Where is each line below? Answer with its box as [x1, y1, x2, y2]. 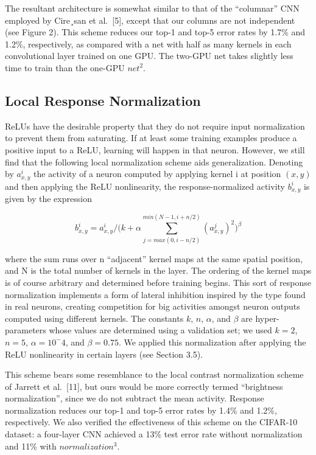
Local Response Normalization [5, 91, 201, 109]
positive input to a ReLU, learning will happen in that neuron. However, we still [5, 143, 305, 156]
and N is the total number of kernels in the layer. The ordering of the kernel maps [5, 264, 312, 277]
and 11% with [5, 439, 57, 452]
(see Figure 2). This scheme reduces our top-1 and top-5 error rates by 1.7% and [5, 26, 306, 38]
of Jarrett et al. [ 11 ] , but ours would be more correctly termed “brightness [5, 380, 283, 392]
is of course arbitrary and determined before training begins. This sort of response [5, 276, 311, 288]
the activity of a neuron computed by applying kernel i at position [33, 167, 281, 180]
